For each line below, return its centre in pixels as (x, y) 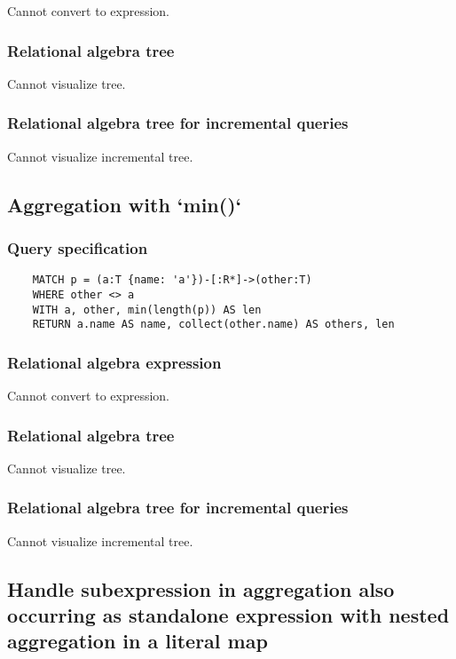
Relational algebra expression (114, 362)
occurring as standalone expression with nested (228, 615)
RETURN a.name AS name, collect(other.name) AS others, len (213, 325)
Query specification (78, 247)
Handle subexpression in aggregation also (201, 588)
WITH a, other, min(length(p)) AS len (147, 310)
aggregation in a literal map (138, 641)
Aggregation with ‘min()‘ (125, 204)
